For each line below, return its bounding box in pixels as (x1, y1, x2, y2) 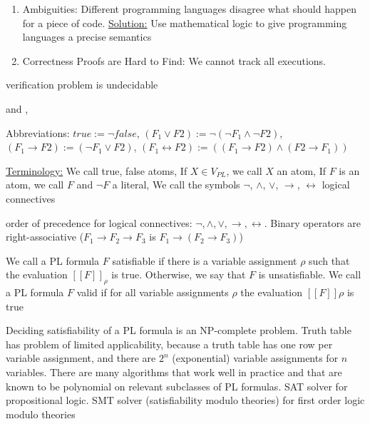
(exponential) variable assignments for (172, 350, 339, 365)
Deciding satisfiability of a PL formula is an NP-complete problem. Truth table (6, 323, 351, 338)
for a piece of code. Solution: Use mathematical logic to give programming (22, 15, 347, 30)
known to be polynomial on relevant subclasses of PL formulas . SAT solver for (6, 378, 348, 393)
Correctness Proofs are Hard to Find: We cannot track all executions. (22, 53, 327, 68)
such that (309, 253, 350, 268)
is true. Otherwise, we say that (111, 267, 246, 282)
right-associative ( (6, 229, 84, 244)
